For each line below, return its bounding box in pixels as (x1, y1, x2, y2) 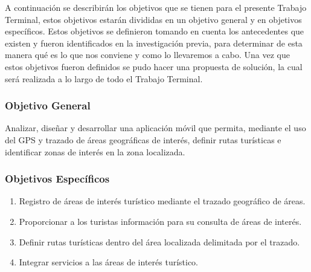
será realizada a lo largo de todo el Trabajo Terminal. (5, 72, 203, 85)
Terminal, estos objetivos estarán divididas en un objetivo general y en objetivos (5, 13, 302, 25)
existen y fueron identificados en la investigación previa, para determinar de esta (5, 36, 303, 49)
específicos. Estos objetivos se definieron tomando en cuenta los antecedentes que (5, 25, 304, 37)
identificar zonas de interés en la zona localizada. (5, 145, 185, 158)
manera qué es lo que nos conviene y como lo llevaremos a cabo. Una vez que (5, 48, 290, 61)
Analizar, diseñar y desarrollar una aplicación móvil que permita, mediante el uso (5, 121, 306, 134)
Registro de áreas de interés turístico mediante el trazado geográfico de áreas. (19, 195, 306, 207)
